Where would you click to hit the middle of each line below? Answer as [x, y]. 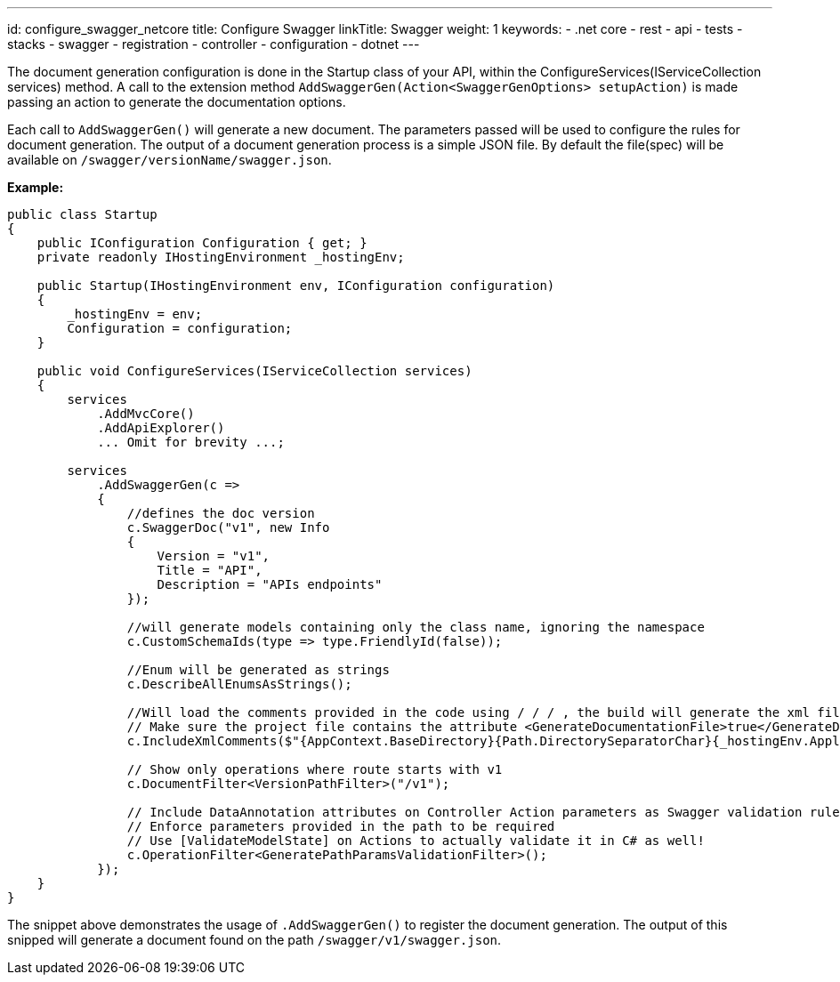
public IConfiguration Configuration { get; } [202, 243]
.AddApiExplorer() [161, 428]
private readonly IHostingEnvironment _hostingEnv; [221, 257]
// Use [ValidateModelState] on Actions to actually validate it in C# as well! [416, 841]
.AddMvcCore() [146, 414]
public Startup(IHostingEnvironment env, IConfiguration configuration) [296, 286]
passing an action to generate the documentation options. [177, 102]
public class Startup [82, 214]
